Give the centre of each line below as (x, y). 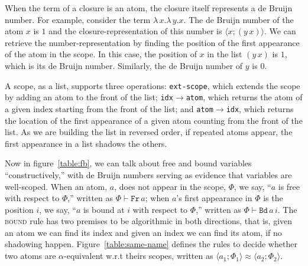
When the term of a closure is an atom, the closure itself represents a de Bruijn (149, 8)
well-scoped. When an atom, (56, 186)
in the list (225, 54)
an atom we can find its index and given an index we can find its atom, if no (143, 232)
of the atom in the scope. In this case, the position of (101, 54)
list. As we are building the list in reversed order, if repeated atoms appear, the (149, 132)
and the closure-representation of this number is (135, 31)
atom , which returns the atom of (244, 97)
